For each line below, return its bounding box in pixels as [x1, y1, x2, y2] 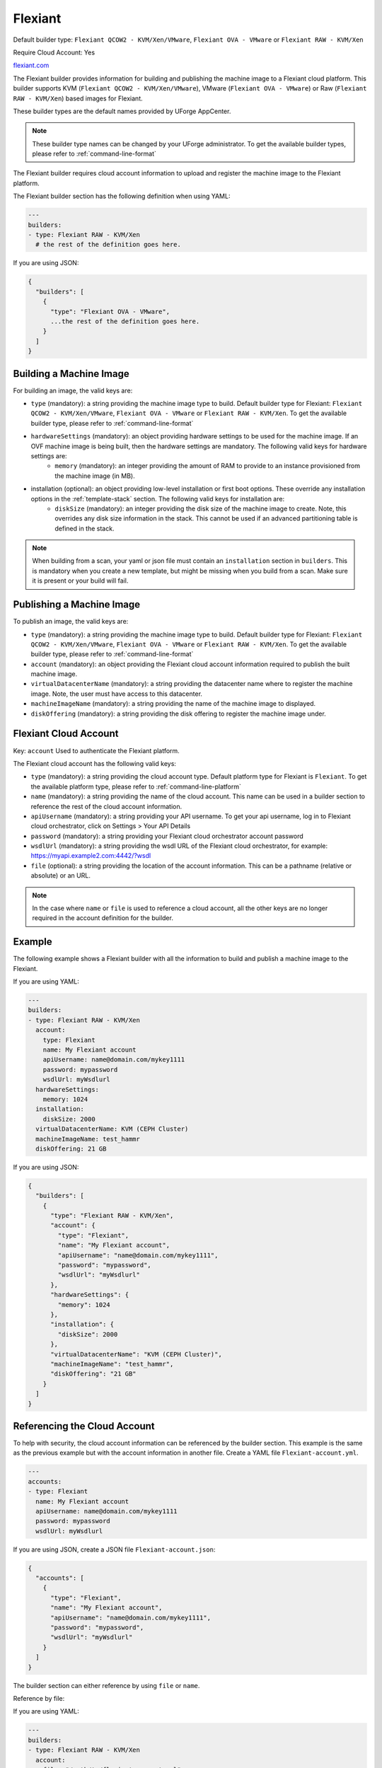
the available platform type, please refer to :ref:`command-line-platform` [30, 782, 242, 791]
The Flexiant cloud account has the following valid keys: [13, 759, 177, 767]
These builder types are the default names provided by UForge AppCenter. [13, 107, 231, 115]
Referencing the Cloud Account [13, 1420, 155, 1432]
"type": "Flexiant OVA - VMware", [50, 308, 170, 315]
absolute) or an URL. [30, 871, 91, 880]
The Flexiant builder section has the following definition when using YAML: [13, 192, 231, 201]
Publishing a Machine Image [13, 598, 141, 611]
